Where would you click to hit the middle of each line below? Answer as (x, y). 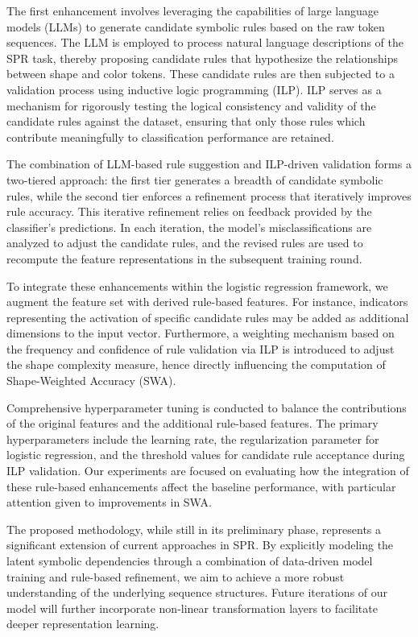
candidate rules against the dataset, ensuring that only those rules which (186, 121)
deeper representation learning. (83, 624)
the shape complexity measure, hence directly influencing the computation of (196, 364)
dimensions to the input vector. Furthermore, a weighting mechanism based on (201, 333)
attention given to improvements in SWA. (109, 502)
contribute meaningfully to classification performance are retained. (170, 136)
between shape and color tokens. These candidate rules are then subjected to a (201, 74)
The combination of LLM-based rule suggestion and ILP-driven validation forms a (209, 164)
